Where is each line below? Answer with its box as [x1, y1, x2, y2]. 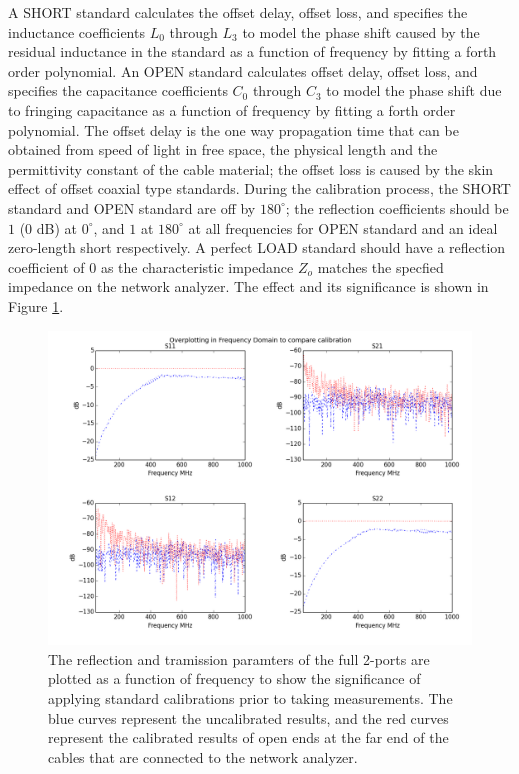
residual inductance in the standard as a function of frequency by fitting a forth [8, 41, 497, 62]
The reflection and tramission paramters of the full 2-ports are [48, 648, 430, 669]
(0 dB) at [19, 217, 78, 238]
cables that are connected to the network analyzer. [48, 746, 358, 767]
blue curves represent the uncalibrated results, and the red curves [48, 707, 449, 728]
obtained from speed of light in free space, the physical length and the [8, 139, 438, 160]
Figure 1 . [8, 295, 64, 316]
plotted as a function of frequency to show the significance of [48, 668, 421, 689]
